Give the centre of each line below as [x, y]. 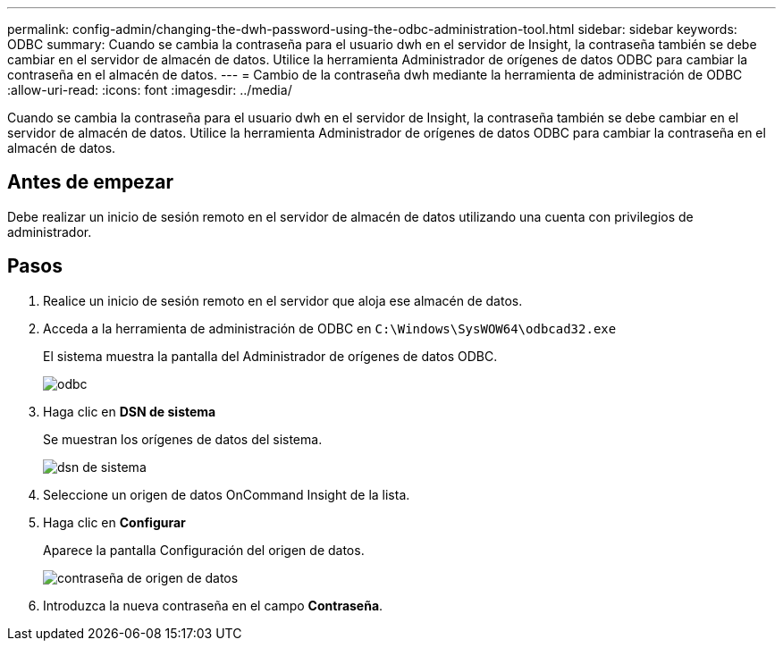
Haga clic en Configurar [114, 522]
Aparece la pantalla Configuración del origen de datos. [204, 550]
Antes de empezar [90, 182]
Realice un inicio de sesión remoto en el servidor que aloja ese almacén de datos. [283, 300]
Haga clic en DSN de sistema [130, 411]
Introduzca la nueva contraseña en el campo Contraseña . [213, 605]
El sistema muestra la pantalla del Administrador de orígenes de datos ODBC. [270, 356]
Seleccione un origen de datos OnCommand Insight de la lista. [227, 494]
